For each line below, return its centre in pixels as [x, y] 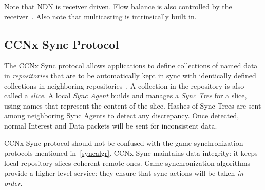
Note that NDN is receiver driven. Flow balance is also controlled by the [118, 6]
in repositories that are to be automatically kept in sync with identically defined [130, 75]
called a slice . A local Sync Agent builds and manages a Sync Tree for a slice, [126, 96]
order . [13, 183]
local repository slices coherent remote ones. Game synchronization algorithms [127, 163]
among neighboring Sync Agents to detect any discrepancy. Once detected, [122, 115]
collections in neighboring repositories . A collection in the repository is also [124, 85]
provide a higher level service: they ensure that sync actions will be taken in [124, 173]
